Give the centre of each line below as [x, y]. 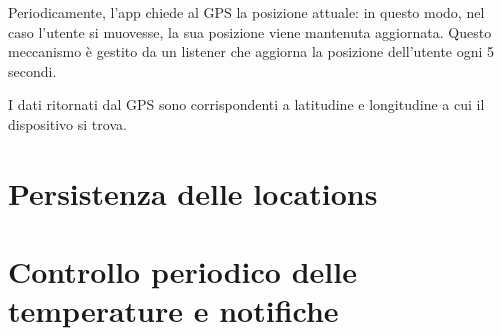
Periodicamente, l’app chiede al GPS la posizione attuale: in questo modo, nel [246, 12]
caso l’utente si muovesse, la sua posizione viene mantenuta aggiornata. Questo [250, 31]
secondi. [32, 70]
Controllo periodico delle [182, 271]
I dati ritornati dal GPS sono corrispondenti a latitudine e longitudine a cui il [246, 104]
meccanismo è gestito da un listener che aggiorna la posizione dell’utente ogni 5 [251, 51]
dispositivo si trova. [67, 123]
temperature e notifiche [173, 310]
